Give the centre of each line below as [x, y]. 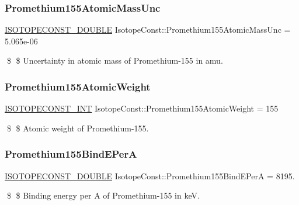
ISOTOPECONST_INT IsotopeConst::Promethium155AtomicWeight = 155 [142, 108]
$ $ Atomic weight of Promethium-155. [78, 128]
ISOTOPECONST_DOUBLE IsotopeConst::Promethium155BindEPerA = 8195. [150, 176]
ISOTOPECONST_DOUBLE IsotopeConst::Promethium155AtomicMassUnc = [148, 29]
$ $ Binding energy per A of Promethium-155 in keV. [103, 195]
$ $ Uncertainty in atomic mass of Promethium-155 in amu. [115, 60]
